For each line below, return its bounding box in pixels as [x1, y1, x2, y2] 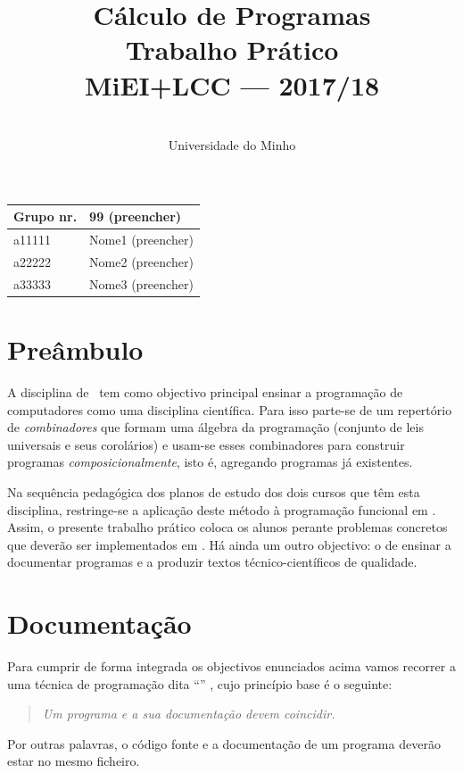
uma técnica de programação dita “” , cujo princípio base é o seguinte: [7, 674, 393, 693]
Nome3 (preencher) [89, 274, 194, 293]
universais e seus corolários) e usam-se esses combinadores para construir [7, 435, 405, 453]
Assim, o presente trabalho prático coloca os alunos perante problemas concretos [7, 518, 448, 536]
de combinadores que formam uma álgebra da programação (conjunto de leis [7, 418, 424, 436]
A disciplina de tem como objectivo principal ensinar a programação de [7, 382, 403, 401]
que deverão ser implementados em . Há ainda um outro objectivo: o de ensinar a [7, 535, 451, 553]
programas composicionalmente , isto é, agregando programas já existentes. [7, 453, 413, 471]
